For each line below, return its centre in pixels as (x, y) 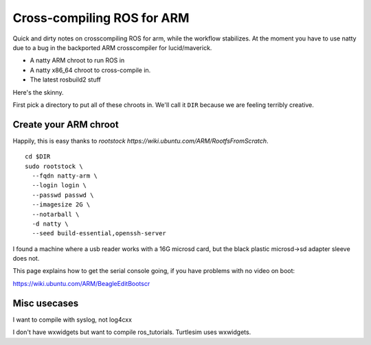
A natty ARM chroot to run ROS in (77, 60)
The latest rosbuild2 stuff (65, 80)
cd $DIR (38, 157)
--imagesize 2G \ (61, 205)
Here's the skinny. (38, 92)
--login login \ (59, 186)
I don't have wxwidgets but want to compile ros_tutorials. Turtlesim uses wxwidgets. (132, 332)
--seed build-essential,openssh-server (99, 234)
